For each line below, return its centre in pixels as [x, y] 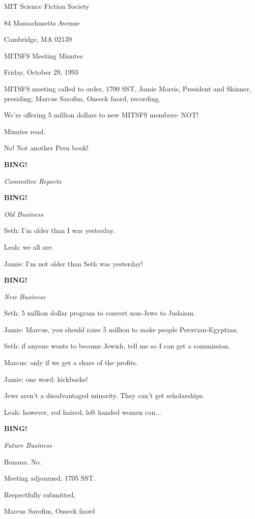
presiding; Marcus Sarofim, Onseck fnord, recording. [82, 98]
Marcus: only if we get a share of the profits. [71, 362]
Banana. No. [23, 461]
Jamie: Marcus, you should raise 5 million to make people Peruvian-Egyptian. [121, 329]
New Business [25, 296]
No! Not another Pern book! [46, 148]
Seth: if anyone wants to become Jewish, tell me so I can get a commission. [117, 346]
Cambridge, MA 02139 [38, 39]
